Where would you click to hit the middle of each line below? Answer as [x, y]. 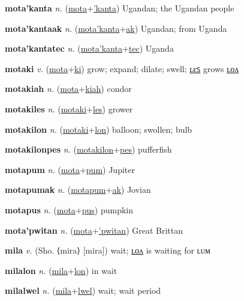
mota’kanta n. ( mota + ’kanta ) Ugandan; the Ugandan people [120, 8]
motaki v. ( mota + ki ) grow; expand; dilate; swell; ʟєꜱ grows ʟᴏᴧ [122, 68]
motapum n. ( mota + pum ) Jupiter [70, 169]
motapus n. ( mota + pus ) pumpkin [69, 209]
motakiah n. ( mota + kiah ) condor [68, 89]
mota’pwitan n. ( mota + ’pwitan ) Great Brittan [94, 230]
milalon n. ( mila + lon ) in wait [61, 270]
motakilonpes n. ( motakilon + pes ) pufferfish [88, 149]
